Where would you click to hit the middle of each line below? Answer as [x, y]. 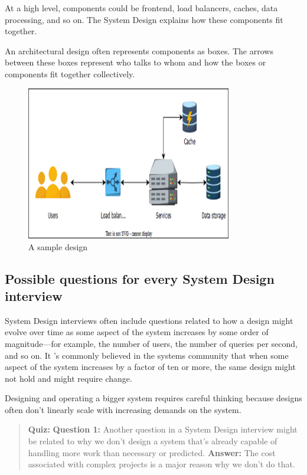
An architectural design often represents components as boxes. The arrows [139, 50]
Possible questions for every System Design [140, 278]
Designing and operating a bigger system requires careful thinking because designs [153, 398]
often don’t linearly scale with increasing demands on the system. [123, 409]
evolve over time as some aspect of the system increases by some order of [137, 332]
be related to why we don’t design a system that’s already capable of [153, 441]
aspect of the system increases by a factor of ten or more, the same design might [150, 367]
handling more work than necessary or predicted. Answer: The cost [152, 452]
